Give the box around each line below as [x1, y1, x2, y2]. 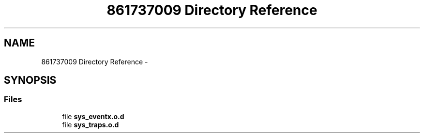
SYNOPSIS [4, 74, 57, 87]
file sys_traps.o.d [62, 120, 119, 129]
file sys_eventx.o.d [62, 112, 124, 121]
